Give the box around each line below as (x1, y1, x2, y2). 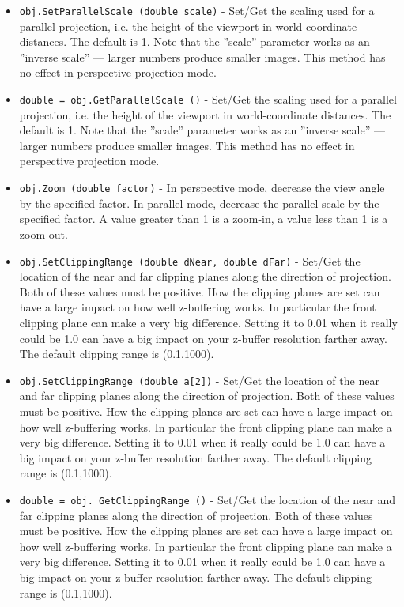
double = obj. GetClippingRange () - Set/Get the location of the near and (19, 491, 395, 507)
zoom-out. (19, 225, 68, 242)
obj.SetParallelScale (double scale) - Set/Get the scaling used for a (19, 2, 375, 18)
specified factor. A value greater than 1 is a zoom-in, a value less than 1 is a (19, 210, 388, 227)
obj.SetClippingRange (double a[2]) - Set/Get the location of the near (19, 371, 379, 388)
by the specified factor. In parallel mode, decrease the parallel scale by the (19, 194, 379, 211)
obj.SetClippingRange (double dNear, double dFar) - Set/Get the (19, 252, 361, 269)
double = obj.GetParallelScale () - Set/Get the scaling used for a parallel (19, 91, 397, 107)
